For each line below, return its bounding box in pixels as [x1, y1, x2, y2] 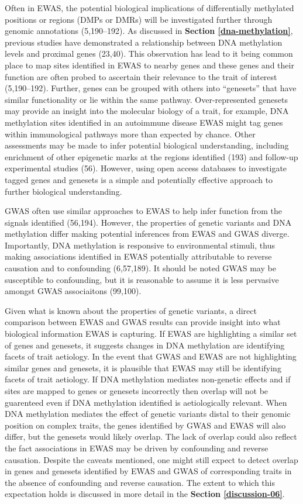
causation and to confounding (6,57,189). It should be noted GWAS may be [5, 262, 276, 274]
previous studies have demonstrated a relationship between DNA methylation [5, 36, 283, 48]
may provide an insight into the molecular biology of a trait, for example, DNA [5, 105, 289, 117]
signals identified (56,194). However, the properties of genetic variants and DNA [5, 216, 292, 228]
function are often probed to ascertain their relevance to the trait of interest [5, 70, 277, 82]
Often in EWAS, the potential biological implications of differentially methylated [5, 2, 294, 13]
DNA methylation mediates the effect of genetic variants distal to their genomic [5, 408, 291, 420]
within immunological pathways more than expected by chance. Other [5, 127, 256, 140]
